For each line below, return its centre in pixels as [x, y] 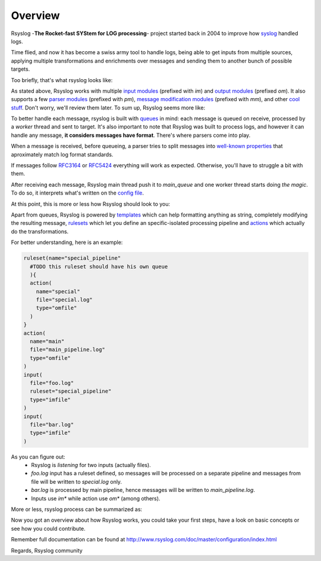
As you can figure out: [38, 457]
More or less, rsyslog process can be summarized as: [77, 509]
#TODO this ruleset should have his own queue [99, 267]
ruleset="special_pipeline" [71, 391]
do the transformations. [40, 231]
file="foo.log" [52, 383]
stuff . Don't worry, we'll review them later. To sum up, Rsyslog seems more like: [108, 108]
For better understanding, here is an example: [67, 242]
